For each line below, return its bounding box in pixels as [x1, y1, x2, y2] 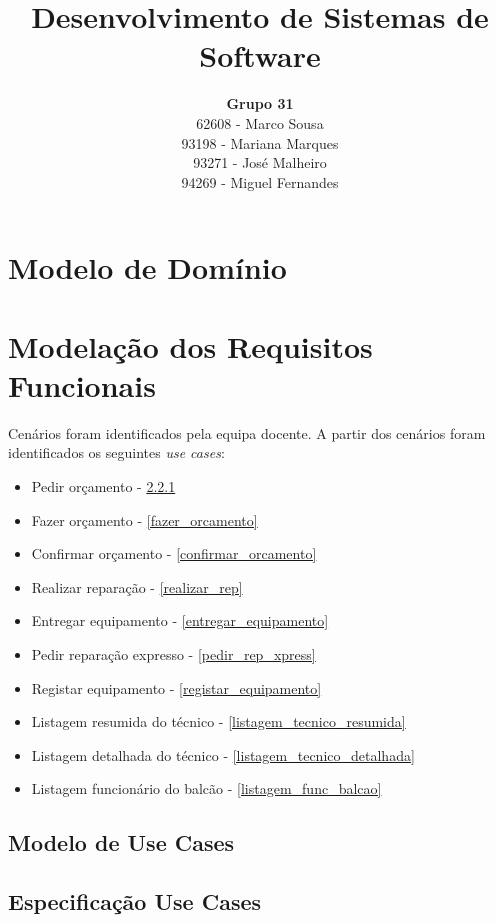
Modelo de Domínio [8, 247, 287, 288]
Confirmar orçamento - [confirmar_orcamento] [31, 543, 317, 564]
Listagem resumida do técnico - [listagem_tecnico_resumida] [31, 711, 406, 732]
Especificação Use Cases [8, 886, 262, 917]
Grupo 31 [226, 93, 294, 114]
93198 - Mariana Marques [181, 132, 339, 153]
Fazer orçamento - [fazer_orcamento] [31, 509, 258, 530]
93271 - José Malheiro [193, 152, 327, 173]
